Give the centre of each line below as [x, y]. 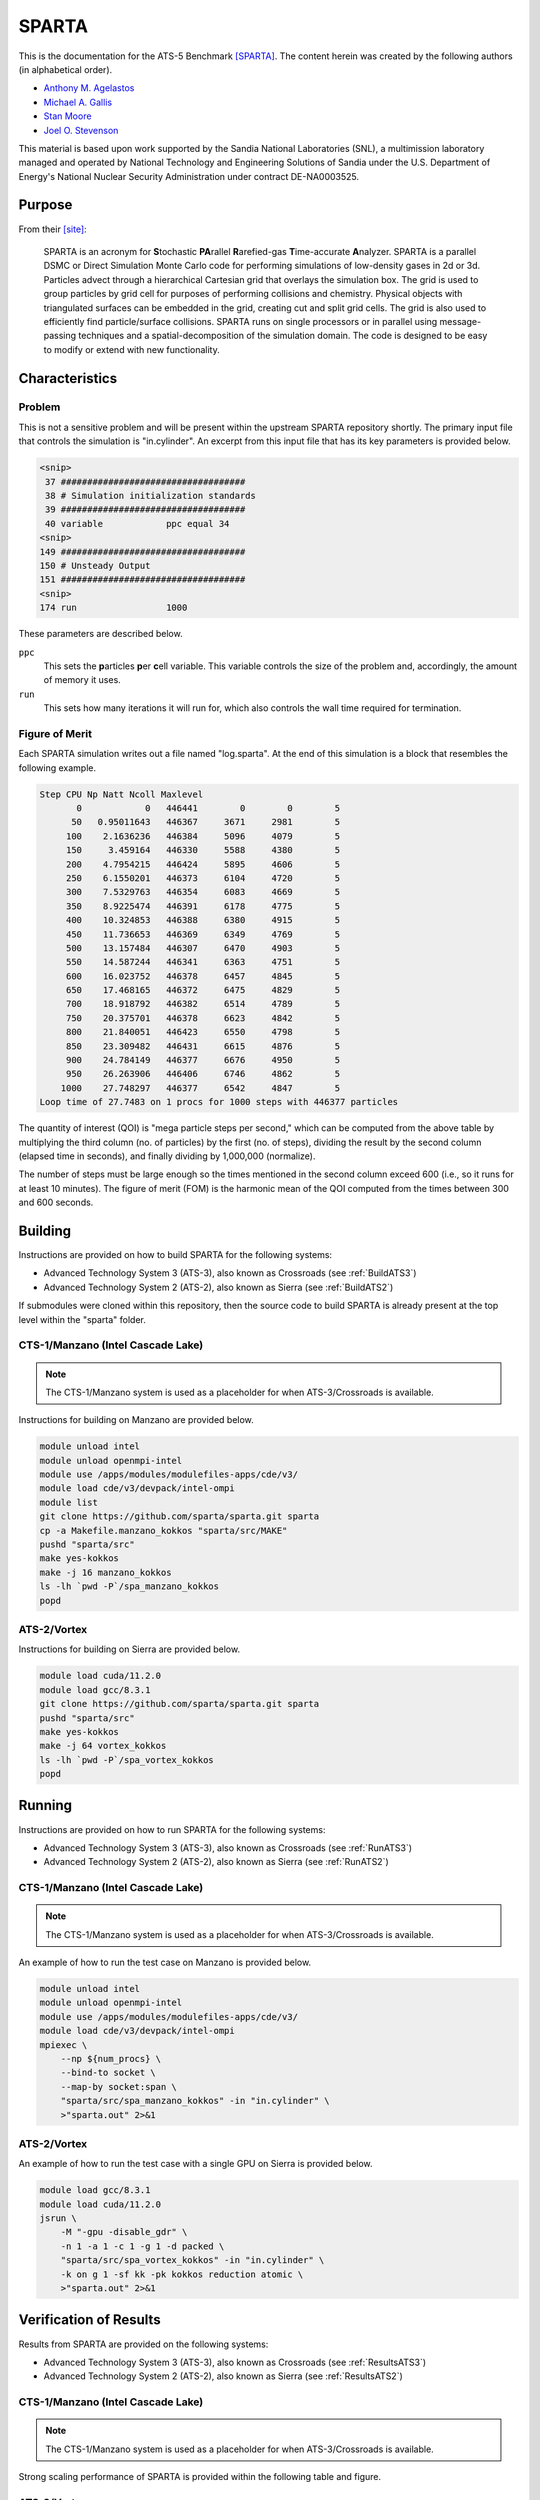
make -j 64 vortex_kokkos [103, 1746]
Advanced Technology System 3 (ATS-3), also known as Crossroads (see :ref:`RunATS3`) [228, 1847]
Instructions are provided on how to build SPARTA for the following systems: [175, 1255]
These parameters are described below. [101, 634]
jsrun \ [58, 2218]
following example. [57, 767]
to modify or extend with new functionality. [131, 349]
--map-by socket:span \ [118, 2086]
